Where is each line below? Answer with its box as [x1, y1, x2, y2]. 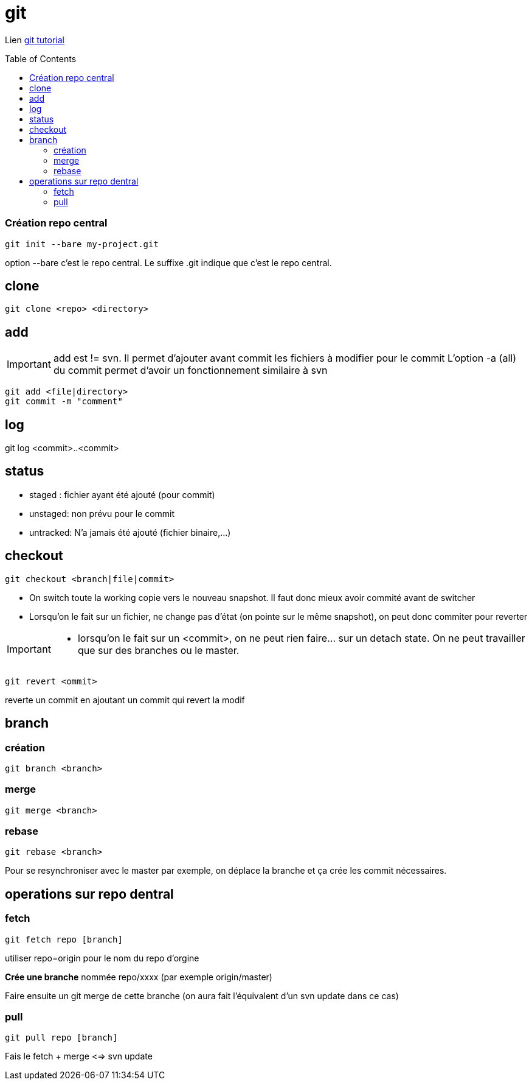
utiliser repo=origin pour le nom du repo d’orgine [5, 952, 199, 963]
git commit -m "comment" [5, 396, 123, 407]
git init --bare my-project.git [5, 239, 159, 249]
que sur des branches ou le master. [77, 644, 240, 656]
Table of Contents [5, 53, 77, 64]
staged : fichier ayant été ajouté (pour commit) [29, 489, 215, 500]
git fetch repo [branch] [5, 934, 123, 944]
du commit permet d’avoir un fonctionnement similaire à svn [53, 364, 328, 377]
